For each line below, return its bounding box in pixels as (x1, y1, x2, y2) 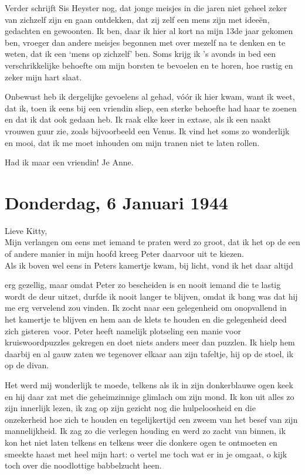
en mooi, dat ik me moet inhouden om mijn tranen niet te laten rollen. (5, 136, 260, 148)
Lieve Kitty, (5, 224, 48, 236)
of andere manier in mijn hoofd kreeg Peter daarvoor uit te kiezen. (5, 247, 245, 260)
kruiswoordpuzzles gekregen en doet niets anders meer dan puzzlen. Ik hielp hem (5, 336, 295, 348)
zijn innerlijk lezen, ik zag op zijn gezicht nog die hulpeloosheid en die (5, 402, 256, 414)
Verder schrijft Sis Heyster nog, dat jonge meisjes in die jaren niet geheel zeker (5, 2, 287, 13)
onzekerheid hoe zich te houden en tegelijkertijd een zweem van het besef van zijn (5, 413, 298, 425)
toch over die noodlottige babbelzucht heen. (5, 459, 162, 471)
